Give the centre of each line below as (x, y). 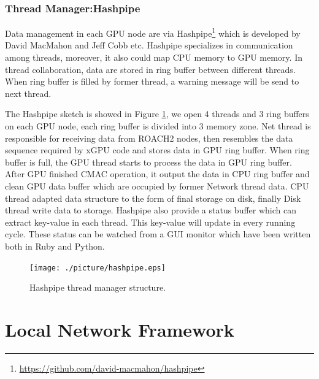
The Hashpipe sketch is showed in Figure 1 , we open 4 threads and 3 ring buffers (157, 114)
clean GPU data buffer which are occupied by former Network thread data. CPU (157, 186)
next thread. (28, 93)
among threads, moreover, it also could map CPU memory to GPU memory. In (154, 57)
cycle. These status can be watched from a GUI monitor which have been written (158, 234)
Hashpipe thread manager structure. (98, 287)
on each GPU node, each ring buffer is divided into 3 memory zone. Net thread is (158, 126)
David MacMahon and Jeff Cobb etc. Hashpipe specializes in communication (149, 45)
